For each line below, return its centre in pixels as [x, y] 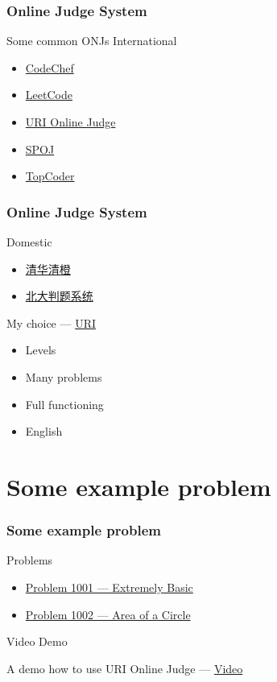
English [44, 431]
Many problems [64, 376]
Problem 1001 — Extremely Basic [109, 587]
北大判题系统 [59, 296]
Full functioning [64, 404]
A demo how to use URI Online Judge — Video [125, 668]
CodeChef [50, 67]
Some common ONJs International [92, 41]
